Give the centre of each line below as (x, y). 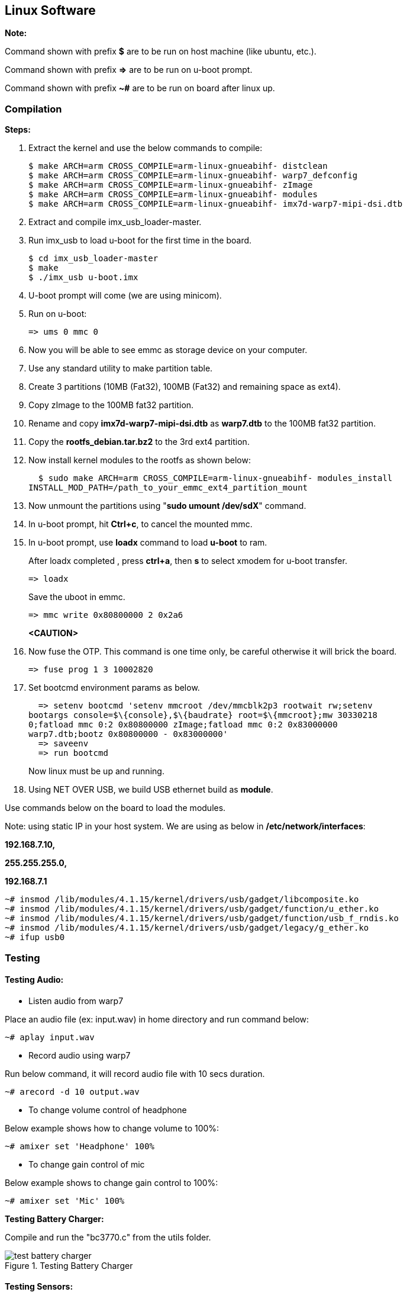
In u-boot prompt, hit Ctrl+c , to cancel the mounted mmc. (140, 524)
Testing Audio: (34, 980)
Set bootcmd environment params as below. (114, 688)
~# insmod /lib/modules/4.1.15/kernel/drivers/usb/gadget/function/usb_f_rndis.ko (202, 918)
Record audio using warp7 (80, 1055)
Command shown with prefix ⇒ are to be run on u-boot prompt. (129, 70)
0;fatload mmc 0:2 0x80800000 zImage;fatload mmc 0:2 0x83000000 (183, 725)
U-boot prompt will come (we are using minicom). (125, 296)
